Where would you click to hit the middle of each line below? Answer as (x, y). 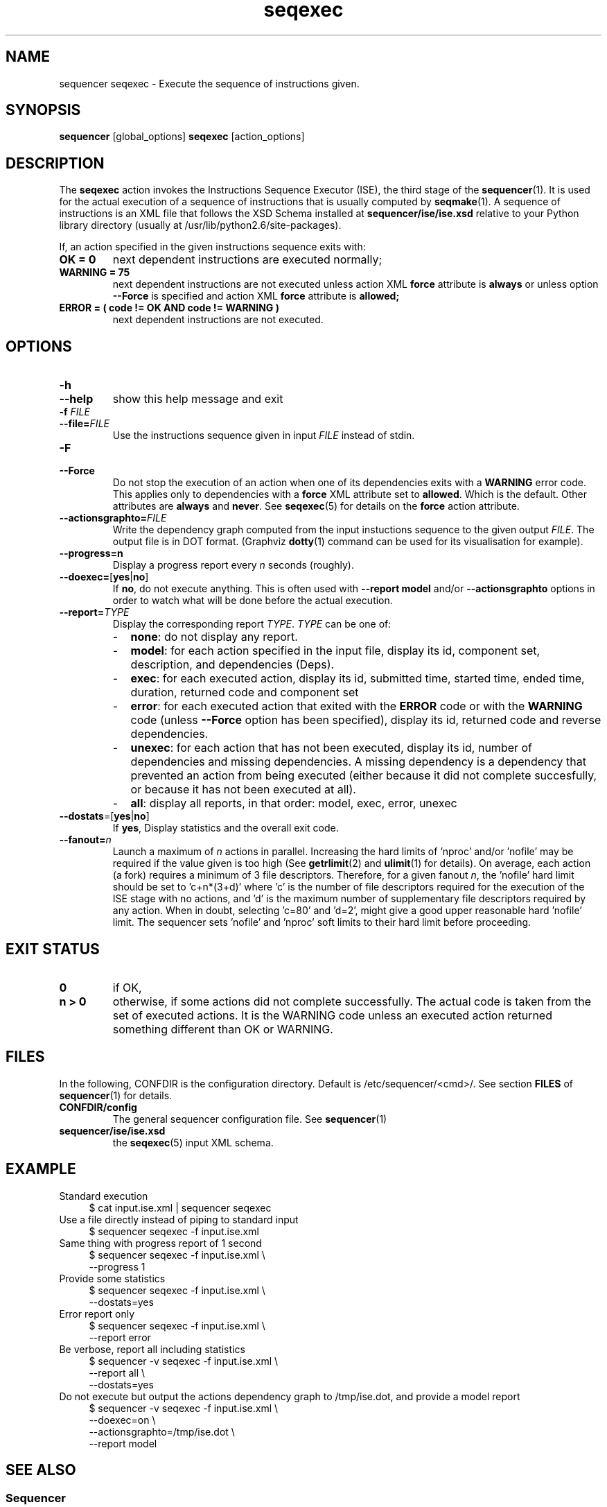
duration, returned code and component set (245, 692)
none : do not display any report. (214, 637)
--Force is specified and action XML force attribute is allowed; (256, 296)
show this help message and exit (198, 399)
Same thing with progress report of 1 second (160, 1243)
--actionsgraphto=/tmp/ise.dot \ (162, 1431)
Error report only (97, 1314)
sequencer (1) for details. (116, 1095)
